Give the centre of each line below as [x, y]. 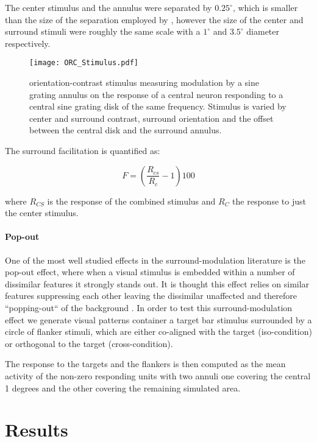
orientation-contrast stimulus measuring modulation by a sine [144, 82]
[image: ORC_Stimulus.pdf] [84, 63]
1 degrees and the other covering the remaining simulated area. [123, 388]
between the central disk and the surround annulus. [126, 130]
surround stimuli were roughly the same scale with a [103, 31]
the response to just [269, 201]
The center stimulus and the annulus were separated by [109, 7]
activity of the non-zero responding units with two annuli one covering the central [158, 375]
